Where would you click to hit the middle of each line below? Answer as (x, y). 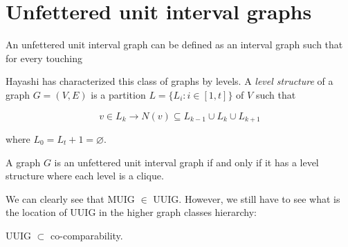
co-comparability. (87, 235)
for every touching (44, 58)
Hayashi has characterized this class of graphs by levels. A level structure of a (170, 81)
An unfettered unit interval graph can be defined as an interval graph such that (174, 45)
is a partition (118, 94)
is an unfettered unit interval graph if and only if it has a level (186, 162)
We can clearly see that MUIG (70, 198)
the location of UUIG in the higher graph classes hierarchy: (131, 212)
